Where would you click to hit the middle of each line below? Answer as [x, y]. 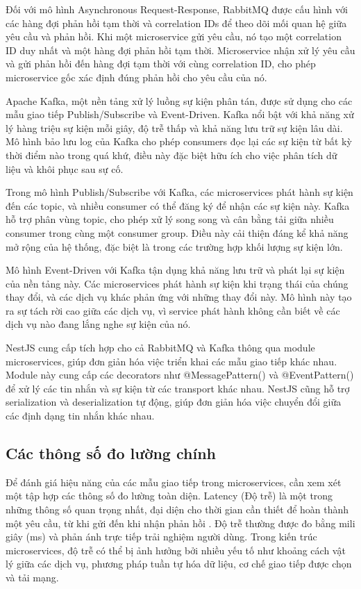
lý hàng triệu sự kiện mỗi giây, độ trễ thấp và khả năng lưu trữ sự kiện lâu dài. [174, 127]
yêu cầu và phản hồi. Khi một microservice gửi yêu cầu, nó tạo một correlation [174, 36]
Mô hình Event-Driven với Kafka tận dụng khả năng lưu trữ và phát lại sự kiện [175, 270]
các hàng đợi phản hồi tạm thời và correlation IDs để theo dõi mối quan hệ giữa [176, 23]
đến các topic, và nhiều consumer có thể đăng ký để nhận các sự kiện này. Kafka [178, 205]
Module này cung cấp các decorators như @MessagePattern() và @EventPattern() [180, 375]
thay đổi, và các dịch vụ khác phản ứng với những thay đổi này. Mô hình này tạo [179, 297]
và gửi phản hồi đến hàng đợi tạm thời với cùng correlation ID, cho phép [161, 64]
